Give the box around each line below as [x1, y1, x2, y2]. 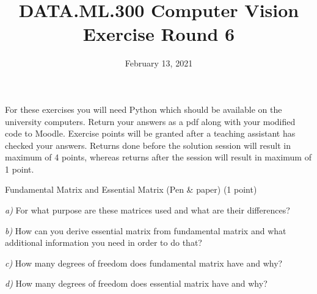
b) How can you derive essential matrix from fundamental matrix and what [5, 224, 286, 237]
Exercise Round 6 [82, 21, 235, 46]
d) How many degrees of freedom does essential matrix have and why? [5, 277, 268, 290]
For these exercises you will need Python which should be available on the [5, 102, 282, 115]
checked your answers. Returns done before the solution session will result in [5, 138, 291, 151]
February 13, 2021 [125, 57, 193, 70]
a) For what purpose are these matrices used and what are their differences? [5, 204, 290, 217]
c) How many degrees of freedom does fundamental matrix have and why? [5, 256, 283, 269]
